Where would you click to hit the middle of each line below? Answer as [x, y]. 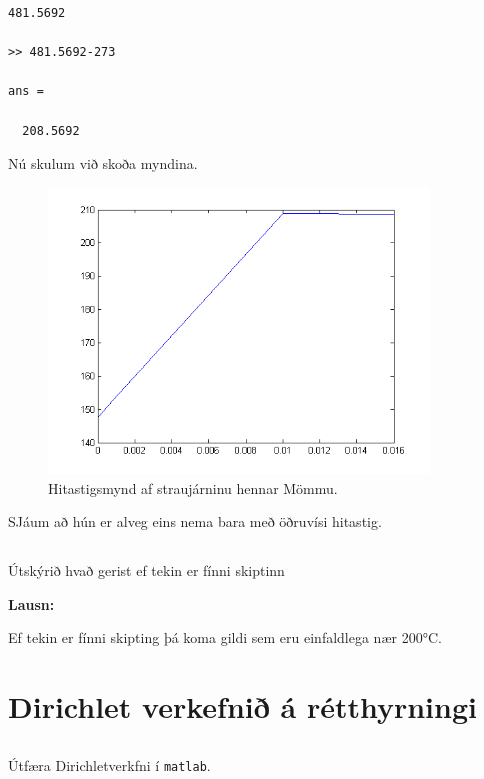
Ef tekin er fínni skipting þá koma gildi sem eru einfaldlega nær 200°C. [225, 637]
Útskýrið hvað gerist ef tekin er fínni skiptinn [146, 570]
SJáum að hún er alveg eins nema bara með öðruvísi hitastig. [195, 521]
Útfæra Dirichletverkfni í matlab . [109, 764]
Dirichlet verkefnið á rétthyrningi [242, 706]
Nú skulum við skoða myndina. [103, 163]
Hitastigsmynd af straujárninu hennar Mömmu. [193, 487]
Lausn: [31, 603]
